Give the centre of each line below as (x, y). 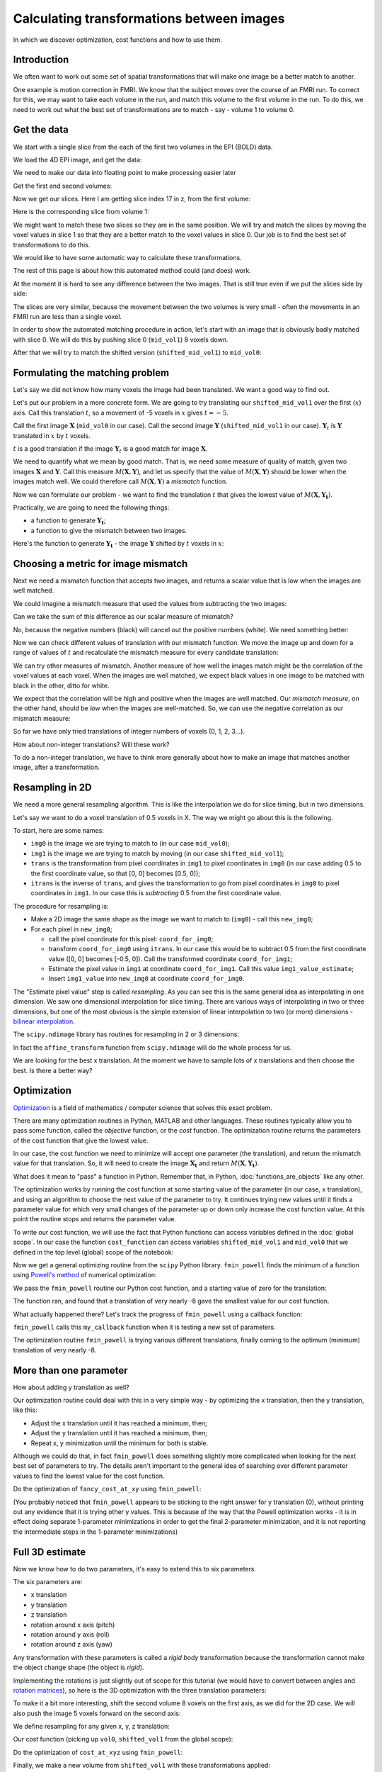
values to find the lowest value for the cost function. (89, 1476)
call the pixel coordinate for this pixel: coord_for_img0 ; (131, 938)
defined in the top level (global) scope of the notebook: (93, 1252)
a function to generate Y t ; (68, 521)
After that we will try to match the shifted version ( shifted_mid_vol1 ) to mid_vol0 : (137, 353)
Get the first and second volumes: (63, 186)
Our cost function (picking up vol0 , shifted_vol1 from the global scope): (123, 1739)
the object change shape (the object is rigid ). (79, 1667)
